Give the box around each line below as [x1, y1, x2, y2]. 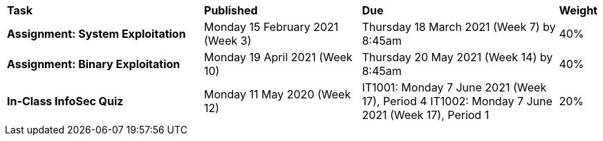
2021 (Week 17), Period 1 [362, 108, 490, 122]
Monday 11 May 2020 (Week [204, 87, 351, 101]
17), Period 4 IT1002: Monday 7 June [362, 94, 553, 108]
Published [204, 3, 258, 17]
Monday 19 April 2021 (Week [204, 50, 353, 64]
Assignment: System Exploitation [7, 27, 186, 41]
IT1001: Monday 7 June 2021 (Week [362, 80, 547, 94]
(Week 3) [204, 34, 252, 47]
